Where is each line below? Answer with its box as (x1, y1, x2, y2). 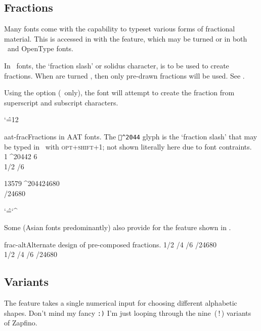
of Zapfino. (4, 317, 37, 328)
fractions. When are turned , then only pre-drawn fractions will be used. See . (4, 70, 245, 81)
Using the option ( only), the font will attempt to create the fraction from (4, 87, 235, 98)
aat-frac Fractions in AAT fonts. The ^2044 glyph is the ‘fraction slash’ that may (4, 131, 257, 141)
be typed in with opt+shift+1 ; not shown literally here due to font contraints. (4, 141, 252, 152)
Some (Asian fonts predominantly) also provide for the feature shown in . (4, 222, 231, 233)
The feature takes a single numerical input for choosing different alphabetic (4, 298, 237, 308)
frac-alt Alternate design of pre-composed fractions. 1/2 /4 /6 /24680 (4, 239, 217, 249)
